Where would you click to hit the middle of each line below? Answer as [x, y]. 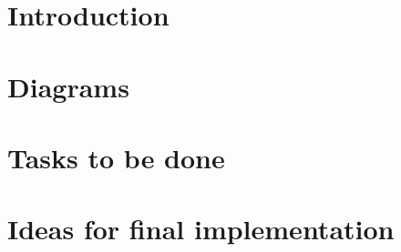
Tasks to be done [116, 157]
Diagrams [68, 86]
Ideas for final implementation [201, 229]
